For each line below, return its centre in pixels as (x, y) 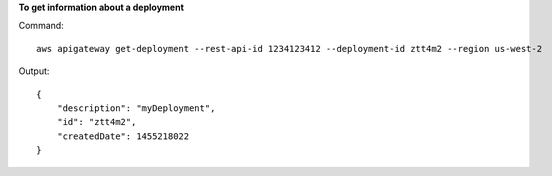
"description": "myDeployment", (136, 108)
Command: (41, 26)
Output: (34, 71)
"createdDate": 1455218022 (123, 136)
